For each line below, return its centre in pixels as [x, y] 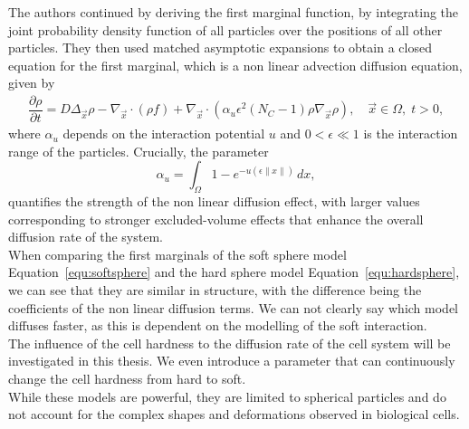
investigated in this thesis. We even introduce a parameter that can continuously [232, 361]
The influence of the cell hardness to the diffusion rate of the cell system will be [230, 343]
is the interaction [411, 133]
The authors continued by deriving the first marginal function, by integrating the [234, 12]
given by [32, 83]
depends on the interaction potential [164, 133]
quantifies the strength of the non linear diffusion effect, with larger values [214, 201]
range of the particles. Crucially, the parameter [139, 151]
